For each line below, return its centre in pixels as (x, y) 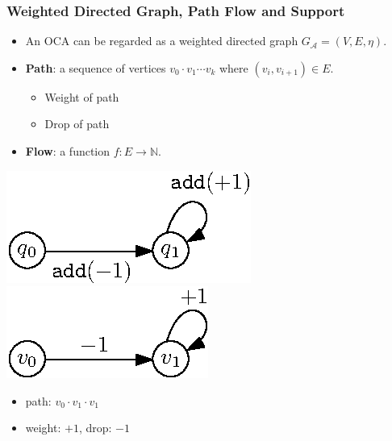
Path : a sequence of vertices (96, 67)
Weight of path (82, 96)
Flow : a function (68, 151)
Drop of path (77, 124)
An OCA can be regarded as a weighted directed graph (162, 41)
